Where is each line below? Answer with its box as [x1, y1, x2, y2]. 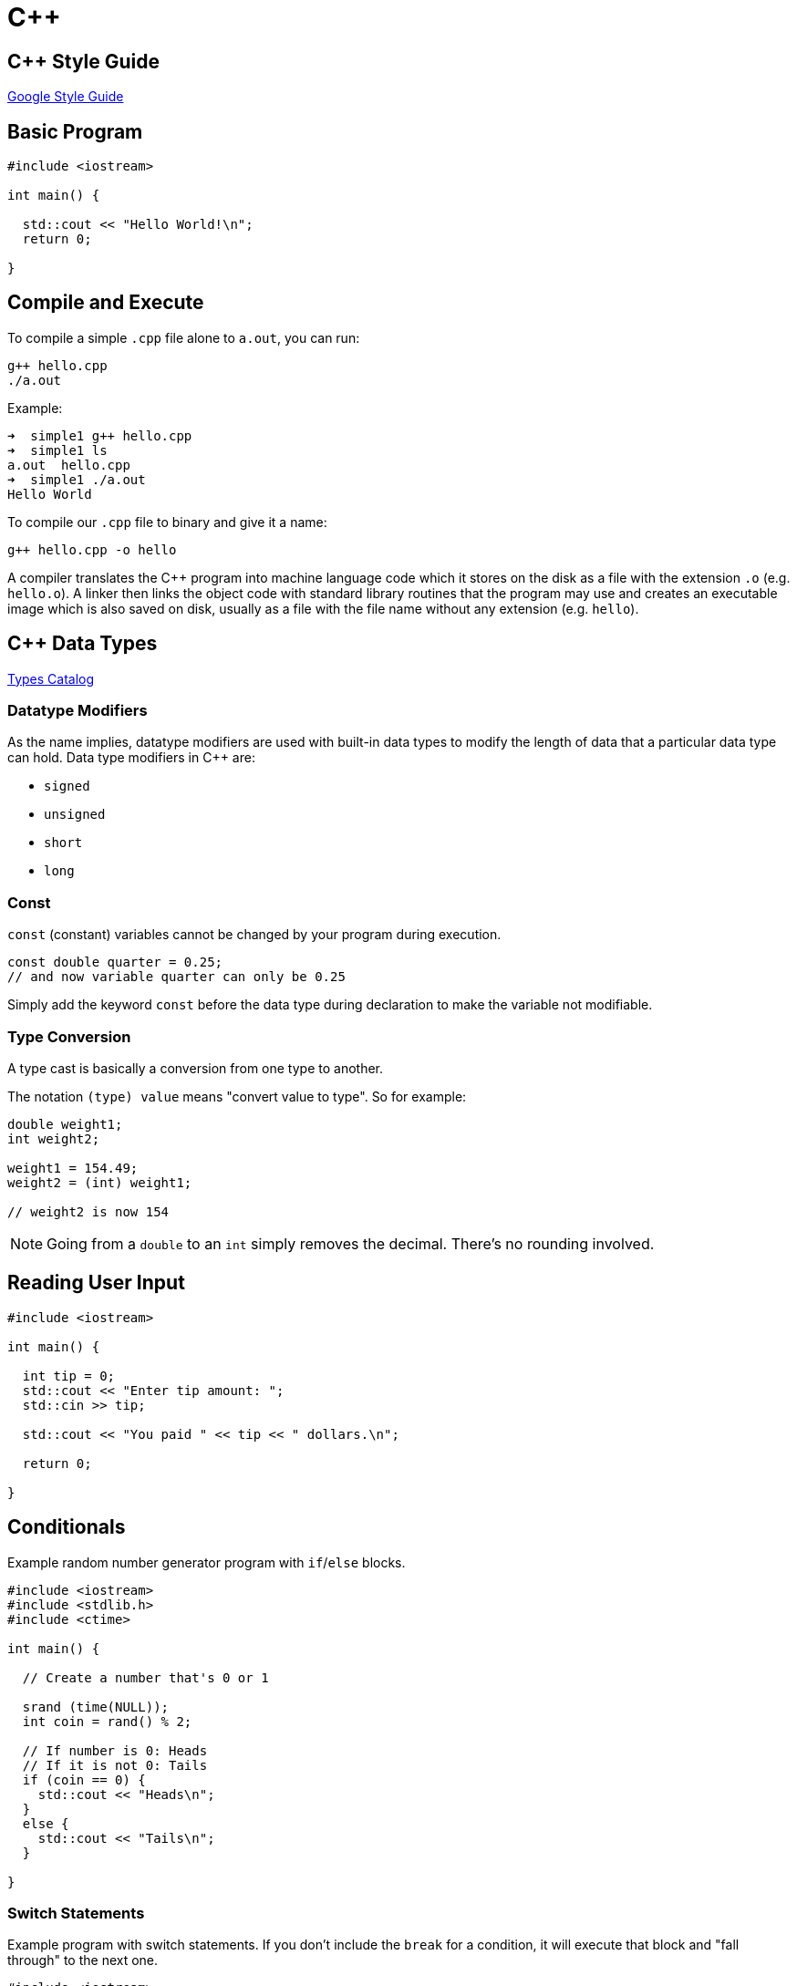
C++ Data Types [7, 632, 158, 656]
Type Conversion [7, 1027, 131, 1046]
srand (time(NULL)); [22, 1699, 170, 1714]
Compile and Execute [7, 291, 204, 315]
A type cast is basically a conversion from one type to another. [7, 1060, 384, 1076]
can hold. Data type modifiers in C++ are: [7, 750, 255, 766]
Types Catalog [7, 670, 95, 687]
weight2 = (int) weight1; [7, 1174, 192, 1190]
